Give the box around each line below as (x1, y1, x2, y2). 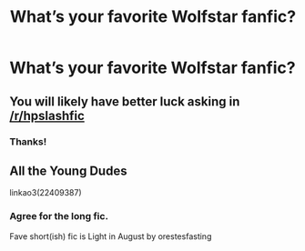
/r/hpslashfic (9, 107, 85, 124)
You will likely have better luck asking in (9, 94, 240, 109)
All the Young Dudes (9, 163, 127, 178)
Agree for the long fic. (9, 210, 109, 223)
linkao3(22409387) (9, 187, 82, 198)
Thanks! (9, 135, 47, 147)
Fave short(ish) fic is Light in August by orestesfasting (9, 230, 212, 242)
